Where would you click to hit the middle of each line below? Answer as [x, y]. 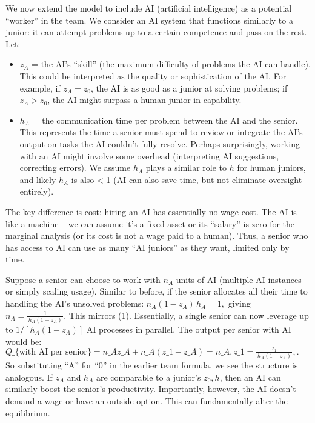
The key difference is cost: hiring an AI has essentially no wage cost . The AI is [151, 211]
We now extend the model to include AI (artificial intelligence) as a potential [149, 8]
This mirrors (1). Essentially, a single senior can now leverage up [189, 315]
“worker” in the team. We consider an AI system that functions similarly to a [149, 20]
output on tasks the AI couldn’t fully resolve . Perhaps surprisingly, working [160, 143]
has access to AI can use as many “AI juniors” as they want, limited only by [148, 247]
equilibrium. [28, 412]
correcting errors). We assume [75, 168]
